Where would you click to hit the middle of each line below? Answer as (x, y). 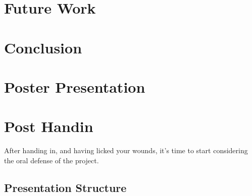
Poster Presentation (75, 86)
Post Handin (49, 126)
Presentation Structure (65, 187)
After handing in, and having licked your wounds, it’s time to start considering (126, 150)
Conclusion (43, 47)
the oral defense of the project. (52, 160)
